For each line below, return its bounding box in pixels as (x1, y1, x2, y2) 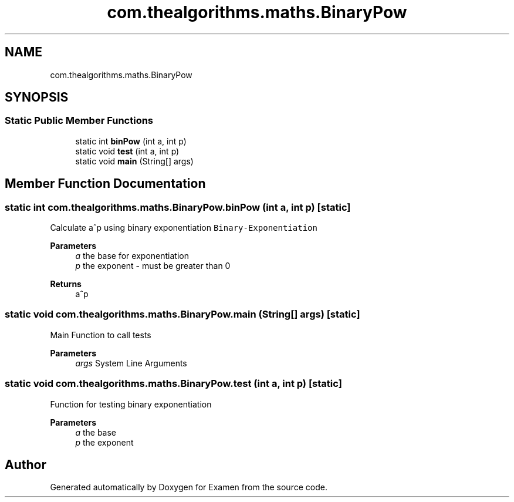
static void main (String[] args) (75, 156, 194, 166)
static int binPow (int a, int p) (75, 136, 187, 146)
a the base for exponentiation (75, 251, 189, 261)
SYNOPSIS (5, 90, 69, 105)
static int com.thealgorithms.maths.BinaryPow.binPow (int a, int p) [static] (5, 201, 351, 213)
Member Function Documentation (5, 176, 206, 191)
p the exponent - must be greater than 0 (75, 261, 231, 271)
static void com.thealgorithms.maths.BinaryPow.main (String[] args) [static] (5, 308, 360, 321)
